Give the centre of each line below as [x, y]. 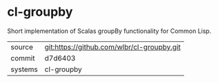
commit [23, 58]
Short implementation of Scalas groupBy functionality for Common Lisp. [109, 31]
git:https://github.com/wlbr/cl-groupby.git [112, 47]
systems [24, 69]
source [22, 47]
